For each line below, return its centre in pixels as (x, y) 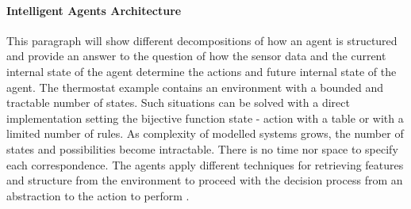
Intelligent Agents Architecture (94, 10)
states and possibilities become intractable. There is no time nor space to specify (202, 148)
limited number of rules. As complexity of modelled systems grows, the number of (205, 133)
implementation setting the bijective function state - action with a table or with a (205, 118)
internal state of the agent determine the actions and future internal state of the (202, 71)
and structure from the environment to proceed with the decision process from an (205, 180)
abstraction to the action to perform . (98, 195)
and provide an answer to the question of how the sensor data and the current (196, 56)
